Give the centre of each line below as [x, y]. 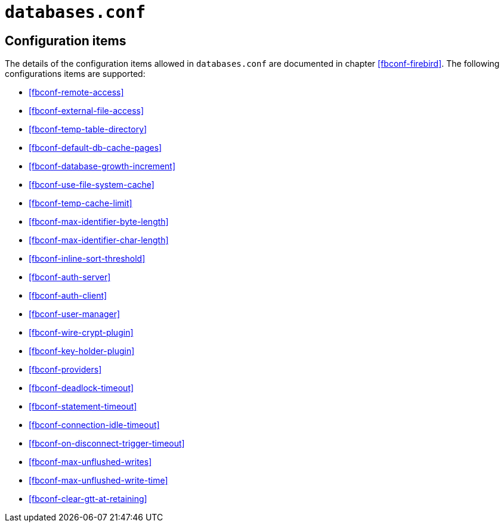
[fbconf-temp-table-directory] [88, 129]
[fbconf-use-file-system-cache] [92, 185]
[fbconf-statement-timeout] [83, 407]
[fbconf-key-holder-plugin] [82, 351]
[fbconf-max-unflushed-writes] [90, 462]
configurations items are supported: [75, 74]
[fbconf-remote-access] [76, 92]
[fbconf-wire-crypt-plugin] [81, 333]
